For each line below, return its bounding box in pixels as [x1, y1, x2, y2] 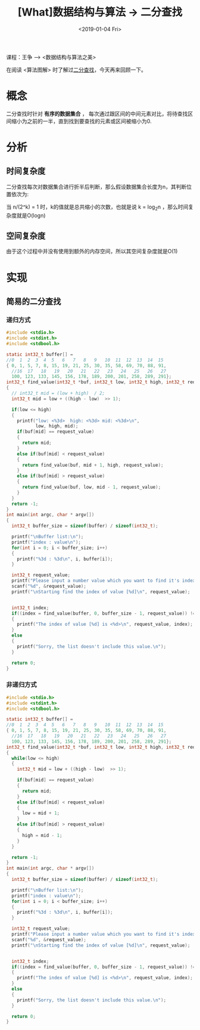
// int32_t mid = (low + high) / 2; [11, 390, 105, 396]
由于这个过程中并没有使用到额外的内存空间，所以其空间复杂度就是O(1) [6, 248, 178, 255]
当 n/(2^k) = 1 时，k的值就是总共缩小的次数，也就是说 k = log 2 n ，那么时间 [6, 203, 189, 212]
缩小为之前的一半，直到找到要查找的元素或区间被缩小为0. [11, 117, 152, 125]
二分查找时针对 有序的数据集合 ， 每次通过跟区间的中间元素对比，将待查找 [6, 110, 188, 117]
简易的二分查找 [6, 296, 61, 307]
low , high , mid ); [35, 423, 79, 429]
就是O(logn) [16, 212, 46, 219]
